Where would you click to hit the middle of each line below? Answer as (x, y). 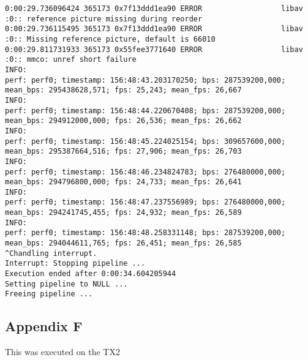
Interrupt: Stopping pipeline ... (75, 264)
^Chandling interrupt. (51, 253)
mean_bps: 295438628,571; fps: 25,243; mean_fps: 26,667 (123, 90)
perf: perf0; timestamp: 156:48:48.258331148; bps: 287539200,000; (145, 233)
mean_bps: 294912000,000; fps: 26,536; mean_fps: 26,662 (123, 121)
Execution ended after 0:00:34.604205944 (91, 274)
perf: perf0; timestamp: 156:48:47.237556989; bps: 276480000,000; (145, 202)
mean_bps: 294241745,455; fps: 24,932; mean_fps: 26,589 (123, 213)
